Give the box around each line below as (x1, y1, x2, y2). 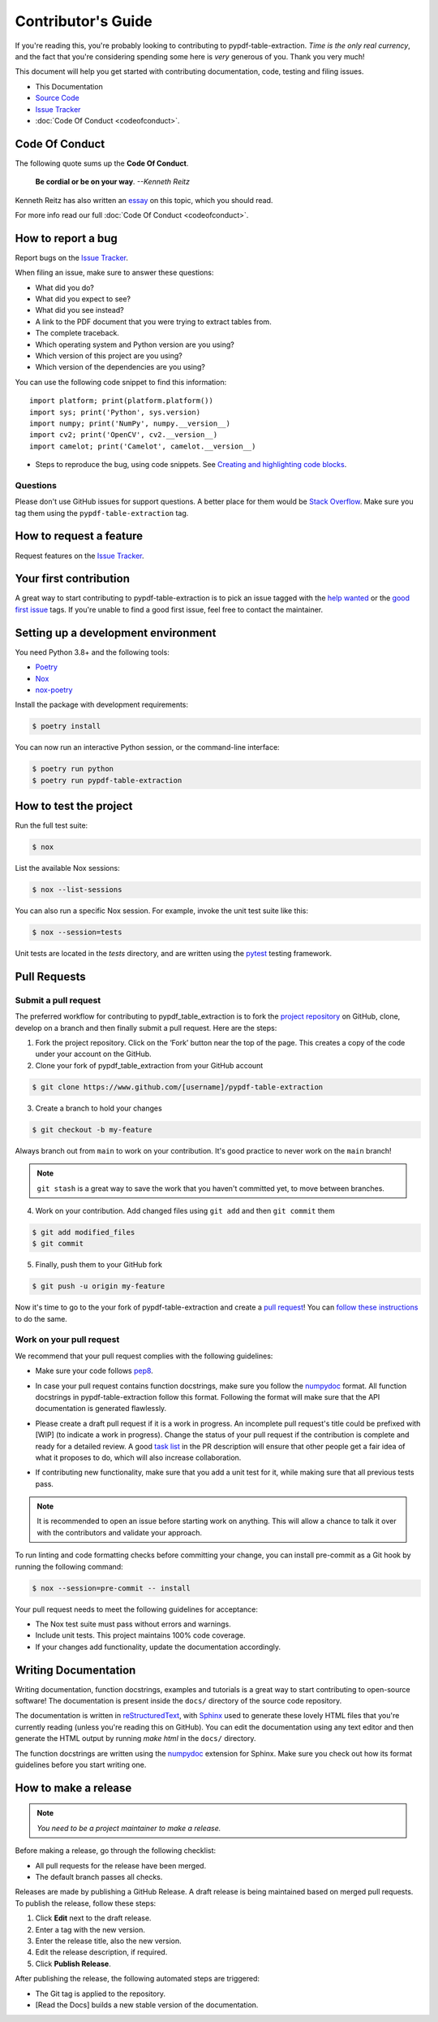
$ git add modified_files (32, 1227, 135, 1236)
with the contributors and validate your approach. (36, 1527, 203, 1537)
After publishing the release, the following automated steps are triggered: (15, 1974, 260, 1984)
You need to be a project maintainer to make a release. (36, 1823, 221, 1833)
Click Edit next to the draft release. (35, 1913, 152, 1923)
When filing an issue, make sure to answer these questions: (15, 268, 214, 278)
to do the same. (15, 1314, 68, 1323)
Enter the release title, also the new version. (35, 1936, 182, 1946)
